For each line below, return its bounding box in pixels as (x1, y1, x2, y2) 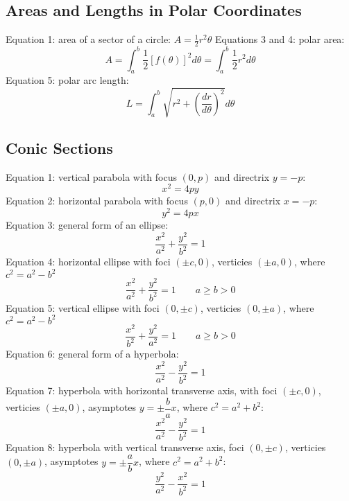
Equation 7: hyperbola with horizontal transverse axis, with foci (6, 383, 278, 398)
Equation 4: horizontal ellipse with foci (6, 254, 171, 269)
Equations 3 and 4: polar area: (214, 32, 345, 46)
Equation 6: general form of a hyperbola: (6, 346, 179, 361)
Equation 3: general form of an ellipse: (6, 218, 169, 232)
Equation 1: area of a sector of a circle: (6, 32, 171, 46)
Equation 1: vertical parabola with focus (6, 169, 177, 184)
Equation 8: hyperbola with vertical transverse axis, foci (6, 440, 244, 455)
